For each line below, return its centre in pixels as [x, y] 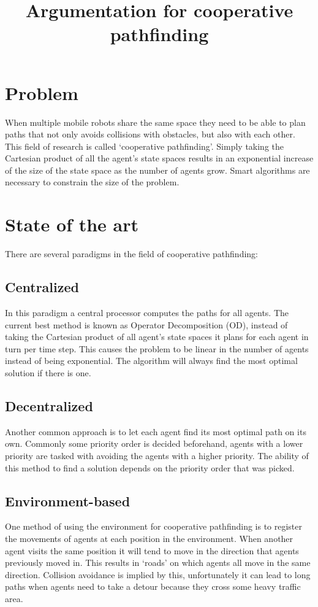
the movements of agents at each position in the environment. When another [149, 538]
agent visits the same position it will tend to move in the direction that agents [152, 550]
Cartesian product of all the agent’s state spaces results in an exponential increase [159, 158]
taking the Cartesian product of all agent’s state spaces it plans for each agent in [157, 337]
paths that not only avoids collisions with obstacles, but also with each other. [150, 134]
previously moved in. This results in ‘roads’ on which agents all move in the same [158, 563]
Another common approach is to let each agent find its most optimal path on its [156, 431]
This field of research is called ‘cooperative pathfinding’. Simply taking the [144, 146]
